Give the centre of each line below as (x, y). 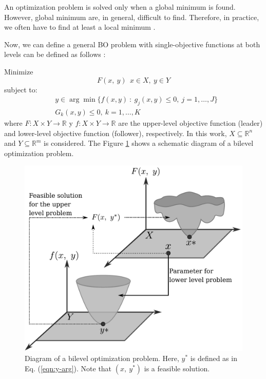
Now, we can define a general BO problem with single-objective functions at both (132, 44)
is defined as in (214, 358)
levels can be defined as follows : (55, 54)
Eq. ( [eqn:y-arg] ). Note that (68, 368)
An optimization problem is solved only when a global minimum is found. (120, 7)
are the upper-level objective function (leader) (191, 123)
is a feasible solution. (177, 368)
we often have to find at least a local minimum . (80, 27)
